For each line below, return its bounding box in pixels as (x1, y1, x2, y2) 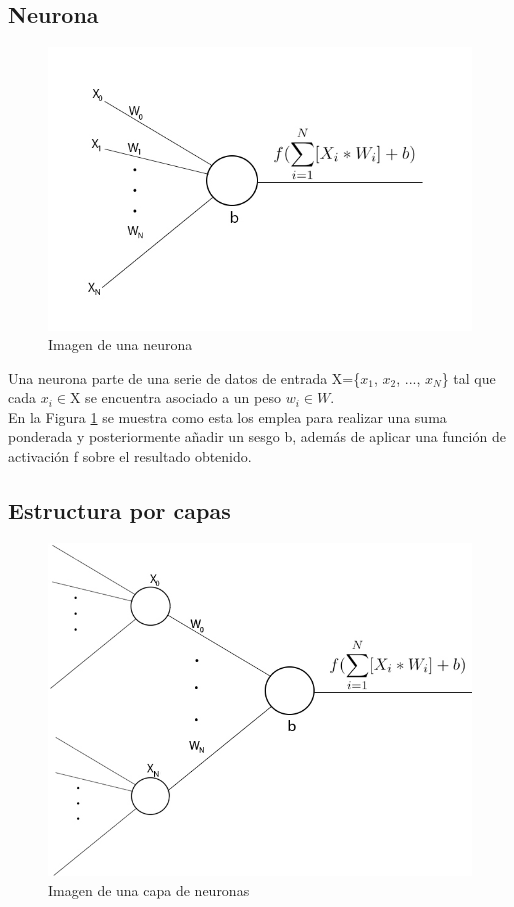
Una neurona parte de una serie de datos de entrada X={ (8, 367, 361, 388)
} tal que (441, 367, 496, 388)
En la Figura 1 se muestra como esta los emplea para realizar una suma (8, 406, 447, 427)
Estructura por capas (8, 495, 231, 526)
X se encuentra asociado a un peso (69, 387, 281, 408)
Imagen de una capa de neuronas (48, 879, 250, 900)
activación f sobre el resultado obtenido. (8, 446, 252, 467)
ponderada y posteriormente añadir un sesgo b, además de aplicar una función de (8, 426, 506, 447)
